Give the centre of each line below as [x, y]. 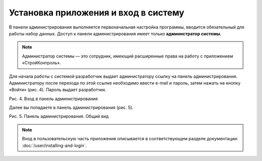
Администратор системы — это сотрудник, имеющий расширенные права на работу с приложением [128, 56]
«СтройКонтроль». [41, 63]
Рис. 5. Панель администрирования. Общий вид [59, 117]
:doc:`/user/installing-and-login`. [55, 146]
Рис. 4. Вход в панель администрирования [53, 99]
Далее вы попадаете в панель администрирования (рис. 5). [71, 108]
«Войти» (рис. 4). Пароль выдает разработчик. [58, 90]
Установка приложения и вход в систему [97, 13]
